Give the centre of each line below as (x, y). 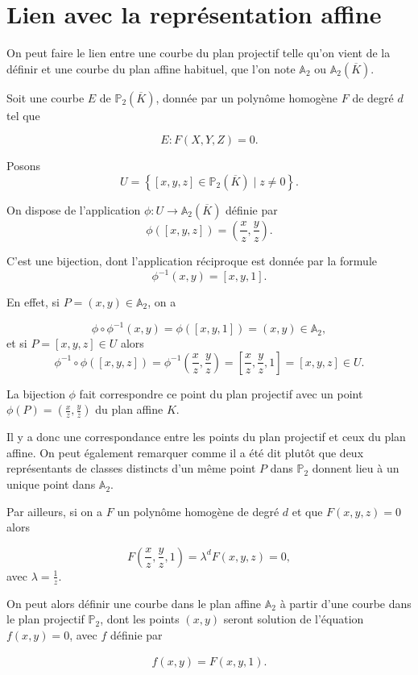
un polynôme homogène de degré (198, 511)
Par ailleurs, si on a (55, 511)
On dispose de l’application (74, 209)
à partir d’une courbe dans (346, 603)
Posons (23, 166)
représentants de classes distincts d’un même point (131, 468)
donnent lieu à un (356, 468)
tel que (23, 115)
